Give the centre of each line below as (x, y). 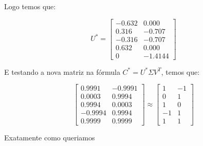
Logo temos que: (30, 6)
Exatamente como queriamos (50, 137)
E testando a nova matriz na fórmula (62, 71)
